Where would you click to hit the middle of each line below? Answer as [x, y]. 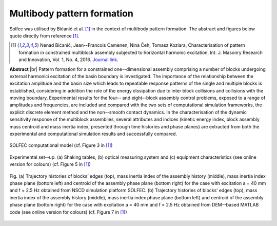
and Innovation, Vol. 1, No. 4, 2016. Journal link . [69, 60]
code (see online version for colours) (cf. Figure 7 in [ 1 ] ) [68, 212]
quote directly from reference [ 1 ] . [44, 35]
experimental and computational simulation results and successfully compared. [93, 134]
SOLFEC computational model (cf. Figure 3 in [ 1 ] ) [61, 145]
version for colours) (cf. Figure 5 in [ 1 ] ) [50, 164]
